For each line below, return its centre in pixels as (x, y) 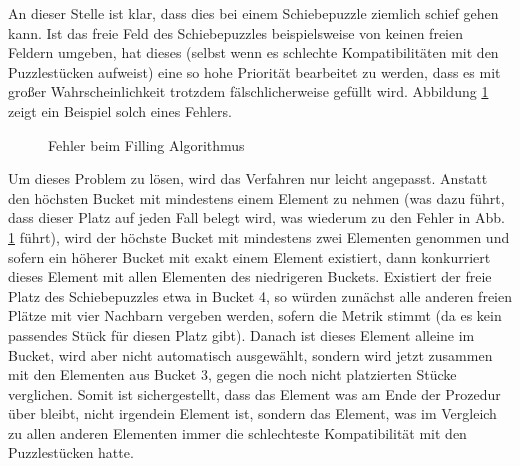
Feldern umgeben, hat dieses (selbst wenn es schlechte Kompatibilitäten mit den (253, 52)
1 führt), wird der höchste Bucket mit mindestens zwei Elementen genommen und (259, 236)
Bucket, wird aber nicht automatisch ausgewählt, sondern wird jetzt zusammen (250, 354)
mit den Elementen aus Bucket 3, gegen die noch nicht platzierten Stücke (232, 374)
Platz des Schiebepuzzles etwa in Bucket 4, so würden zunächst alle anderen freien (260, 295)
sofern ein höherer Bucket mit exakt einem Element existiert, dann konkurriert (249, 256)
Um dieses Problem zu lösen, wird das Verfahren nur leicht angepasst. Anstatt (248, 178)
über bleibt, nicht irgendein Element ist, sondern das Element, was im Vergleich (252, 413)
